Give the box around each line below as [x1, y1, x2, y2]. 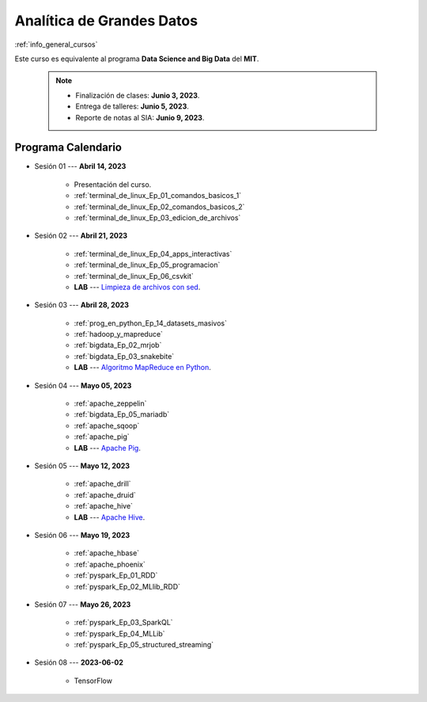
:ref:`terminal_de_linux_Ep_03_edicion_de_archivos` [74, 212, 241, 222]
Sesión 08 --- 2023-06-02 [34, 658, 124, 667]
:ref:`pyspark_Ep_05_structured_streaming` [74, 640, 214, 650]
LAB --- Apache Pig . [74, 443, 142, 452]
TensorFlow [74, 676, 112, 685]
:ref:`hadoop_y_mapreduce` [74, 330, 164, 339]
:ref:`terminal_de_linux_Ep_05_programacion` [74, 260, 221, 269]
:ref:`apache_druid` [74, 490, 136, 499]
